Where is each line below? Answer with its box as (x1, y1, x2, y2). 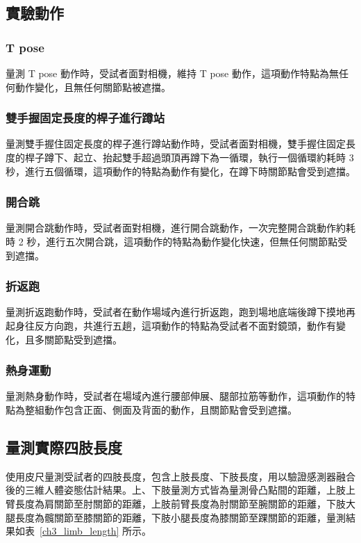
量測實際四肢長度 (6, 436, 122, 457)
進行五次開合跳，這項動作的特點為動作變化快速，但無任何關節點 (46, 234, 338, 248)
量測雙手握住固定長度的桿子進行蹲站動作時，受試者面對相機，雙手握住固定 (6, 136, 346, 151)
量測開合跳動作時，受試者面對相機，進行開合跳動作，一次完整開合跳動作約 (6, 220, 346, 235)
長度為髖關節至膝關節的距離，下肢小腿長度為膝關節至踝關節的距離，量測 (15, 510, 346, 524)
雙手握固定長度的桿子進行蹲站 (6, 109, 165, 127)
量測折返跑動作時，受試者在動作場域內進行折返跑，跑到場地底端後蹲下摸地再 (6, 305, 355, 319)
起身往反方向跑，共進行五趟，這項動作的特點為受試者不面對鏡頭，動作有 (6, 318, 336, 332)
